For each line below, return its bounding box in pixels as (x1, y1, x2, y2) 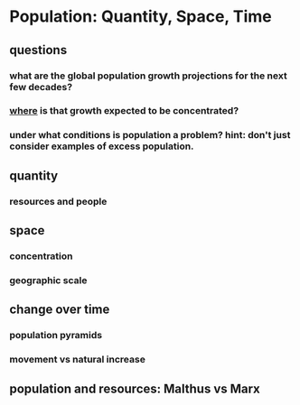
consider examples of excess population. (9, 140, 194, 152)
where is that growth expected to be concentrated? (9, 105, 239, 117)
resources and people (9, 195, 108, 207)
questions (9, 42, 68, 58)
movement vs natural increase (9, 354, 146, 366)
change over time (9, 302, 110, 318)
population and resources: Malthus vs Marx (9, 381, 260, 396)
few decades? (9, 80, 73, 93)
